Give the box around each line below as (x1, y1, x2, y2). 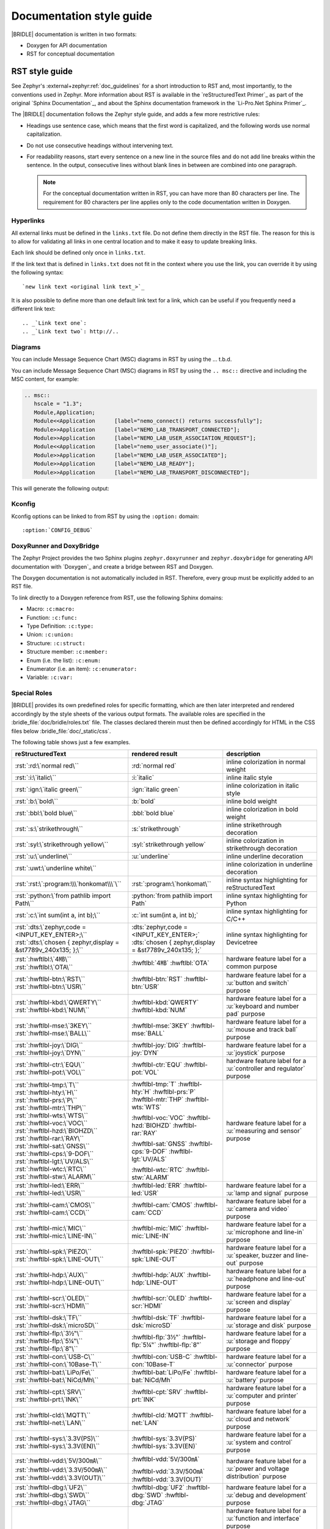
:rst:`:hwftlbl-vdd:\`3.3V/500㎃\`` (15, 1465, 108, 1474)
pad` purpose (226, 1010, 265, 1018)
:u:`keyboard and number (226, 1002, 299, 1010)
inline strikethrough (226, 821, 282, 829)
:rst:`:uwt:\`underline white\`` (15, 864, 97, 873)
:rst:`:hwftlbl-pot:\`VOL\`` (15, 1068, 86, 1076)
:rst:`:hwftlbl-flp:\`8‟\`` (15, 1344, 78, 1353)
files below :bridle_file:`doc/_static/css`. (11, 727, 111, 735)
